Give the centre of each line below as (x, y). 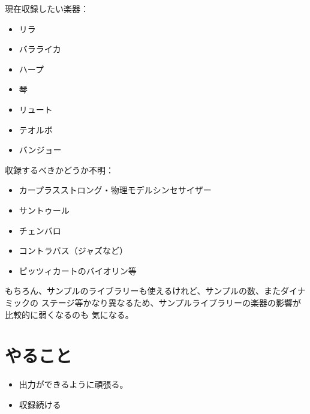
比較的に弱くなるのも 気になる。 (69, 314)
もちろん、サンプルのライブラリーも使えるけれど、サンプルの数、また (143, 291)
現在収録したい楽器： (47, 8)
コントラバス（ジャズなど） (73, 250)
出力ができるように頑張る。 (73, 384)
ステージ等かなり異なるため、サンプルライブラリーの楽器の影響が (171, 302)
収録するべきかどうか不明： (59, 169)
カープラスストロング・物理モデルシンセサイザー (115, 190)
